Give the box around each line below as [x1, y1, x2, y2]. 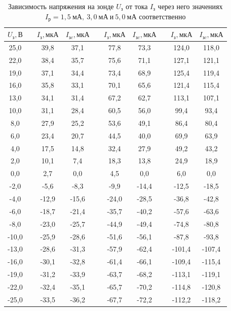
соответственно [139, 11, 186, 21]
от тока [126, 1, 148, 11]
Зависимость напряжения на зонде [8, 1, 114, 11]
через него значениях [158, 1, 223, 11]
